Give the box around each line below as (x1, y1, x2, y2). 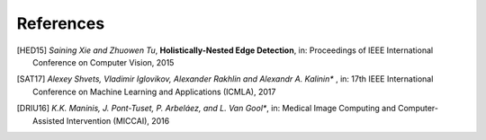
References (16, 13, 105, 33)
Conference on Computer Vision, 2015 (32, 57, 175, 67)
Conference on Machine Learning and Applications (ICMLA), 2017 (32, 86, 276, 97)
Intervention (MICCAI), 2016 (66, 115, 170, 126)
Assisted (32, 115, 65, 126)
